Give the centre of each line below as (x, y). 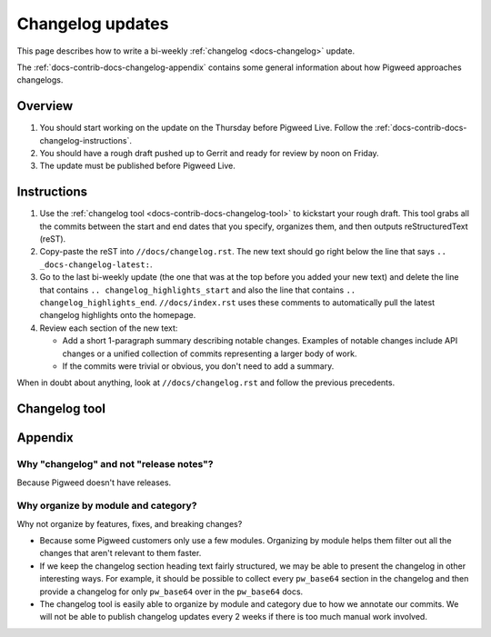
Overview (45, 106)
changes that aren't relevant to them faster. (120, 553)
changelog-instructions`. (85, 140)
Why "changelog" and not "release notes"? (115, 464)
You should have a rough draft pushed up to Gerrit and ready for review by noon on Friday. (209, 154)
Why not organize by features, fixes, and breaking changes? (130, 523)
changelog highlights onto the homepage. (118, 315)
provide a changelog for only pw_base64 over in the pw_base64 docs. (171, 592)
